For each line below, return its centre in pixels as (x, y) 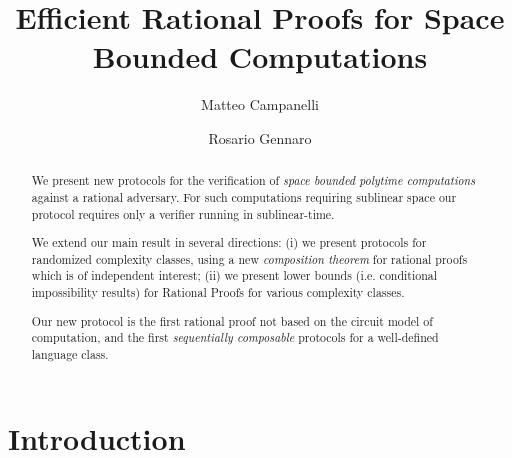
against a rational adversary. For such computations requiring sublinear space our (244, 196)
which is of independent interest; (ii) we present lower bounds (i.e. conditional (234, 275)
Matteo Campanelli (260, 104)
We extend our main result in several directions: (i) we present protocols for (229, 242)
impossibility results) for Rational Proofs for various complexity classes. (218, 292)
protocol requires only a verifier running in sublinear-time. (183, 213)
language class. (70, 353)
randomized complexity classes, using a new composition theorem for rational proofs (249, 258)
